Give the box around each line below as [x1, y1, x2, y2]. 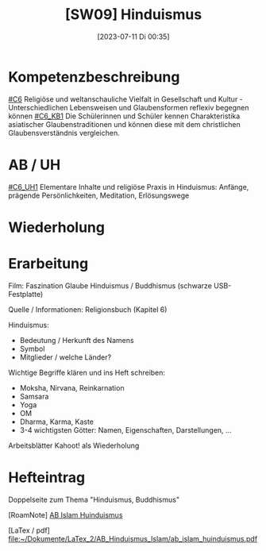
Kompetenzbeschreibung [8, 67, 180, 86]
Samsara [19, 391, 49, 401]
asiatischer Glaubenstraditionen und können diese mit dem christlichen [8, 119, 241, 129]
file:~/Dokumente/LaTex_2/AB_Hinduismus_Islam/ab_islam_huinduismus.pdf [8, 534, 258, 543]
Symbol [19, 344, 45, 353]
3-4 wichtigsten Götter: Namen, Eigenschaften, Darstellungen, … [19, 425, 232, 434]
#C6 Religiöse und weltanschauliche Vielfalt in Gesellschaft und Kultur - [8, 94, 244, 104]
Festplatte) [8, 289, 44, 299]
